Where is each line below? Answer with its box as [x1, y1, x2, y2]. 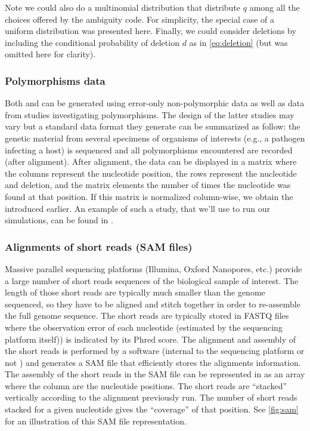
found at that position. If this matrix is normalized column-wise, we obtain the [5, 190, 293, 202]
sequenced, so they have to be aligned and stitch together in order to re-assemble [5, 297, 300, 310]
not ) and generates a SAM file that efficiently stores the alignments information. [5, 356, 301, 368]
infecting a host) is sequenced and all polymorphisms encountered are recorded [5, 143, 293, 156]
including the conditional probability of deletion [5, 36, 179, 48]
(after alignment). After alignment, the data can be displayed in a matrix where [5, 155, 297, 168]
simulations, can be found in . [5, 214, 113, 226]
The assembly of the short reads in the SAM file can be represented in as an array [5, 368, 305, 380]
